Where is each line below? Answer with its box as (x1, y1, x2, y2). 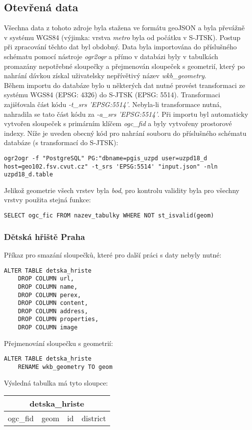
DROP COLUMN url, (18, 275, 74, 282)
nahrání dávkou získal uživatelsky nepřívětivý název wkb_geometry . (4, 70, 206, 81)
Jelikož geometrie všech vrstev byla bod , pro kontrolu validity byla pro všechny (4, 185, 240, 195)
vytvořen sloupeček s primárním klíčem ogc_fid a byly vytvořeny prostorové (4, 118, 232, 129)
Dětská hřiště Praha (4, 230, 85, 242)
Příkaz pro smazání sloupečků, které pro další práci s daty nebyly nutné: (4, 249, 222, 259)
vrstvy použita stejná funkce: (4, 194, 91, 205)
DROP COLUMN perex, (18, 291, 81, 299)
